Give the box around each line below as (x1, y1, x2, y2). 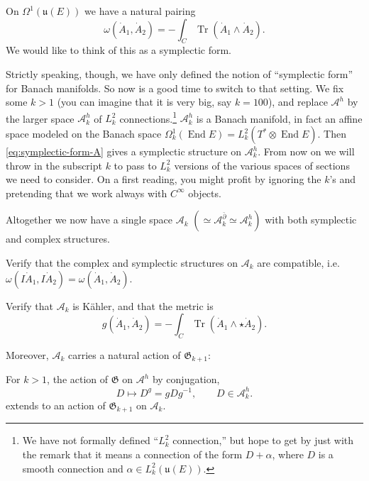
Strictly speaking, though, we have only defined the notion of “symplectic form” (6, 66, 353, 81)
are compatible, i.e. (257, 255, 340, 270)
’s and (329, 172, 356, 187)
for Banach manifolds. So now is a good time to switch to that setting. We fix (6, 80, 344, 95)
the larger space (6, 111, 75, 126)
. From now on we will (258, 144, 355, 159)
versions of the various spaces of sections (174, 157, 350, 172)
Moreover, (6, 347, 49, 362)
